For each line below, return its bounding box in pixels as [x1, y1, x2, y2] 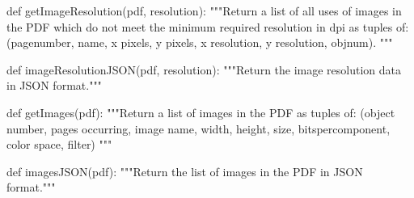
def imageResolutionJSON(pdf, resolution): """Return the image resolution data [6, 61, 402, 78]
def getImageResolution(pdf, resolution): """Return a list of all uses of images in [6, 2, 402, 19]
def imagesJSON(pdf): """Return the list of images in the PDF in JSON [6, 162, 363, 179]
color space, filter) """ [6, 136, 112, 153]
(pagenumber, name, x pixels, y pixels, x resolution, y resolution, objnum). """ [6, 34, 393, 51]
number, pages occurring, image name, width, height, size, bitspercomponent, [6, 120, 391, 137]
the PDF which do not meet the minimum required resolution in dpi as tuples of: [6, 18, 409, 35]
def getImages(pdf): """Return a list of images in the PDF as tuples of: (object [6, 103, 395, 120]
